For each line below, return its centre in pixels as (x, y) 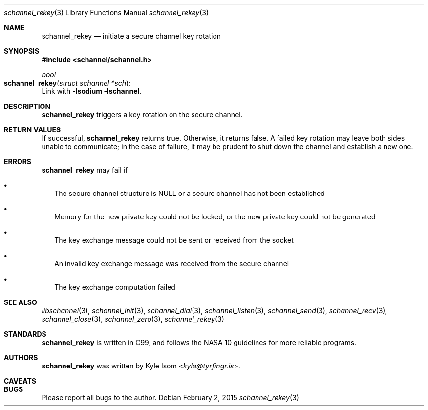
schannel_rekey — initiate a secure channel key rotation (131, 36)
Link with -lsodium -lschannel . (92, 91)
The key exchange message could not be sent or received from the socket (174, 240)
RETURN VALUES (32, 130)
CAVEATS (20, 381)
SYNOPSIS (22, 51)
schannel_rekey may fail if (85, 170)
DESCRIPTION (27, 106)
